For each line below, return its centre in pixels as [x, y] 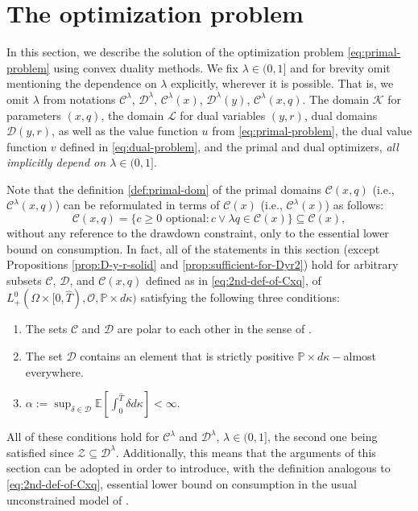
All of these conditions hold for [83, 437]
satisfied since [40, 452]
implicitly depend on [56, 162]
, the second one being [322, 437]
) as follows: [354, 205]
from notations [79, 99]
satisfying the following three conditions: [240, 297]
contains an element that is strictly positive [187, 356]
